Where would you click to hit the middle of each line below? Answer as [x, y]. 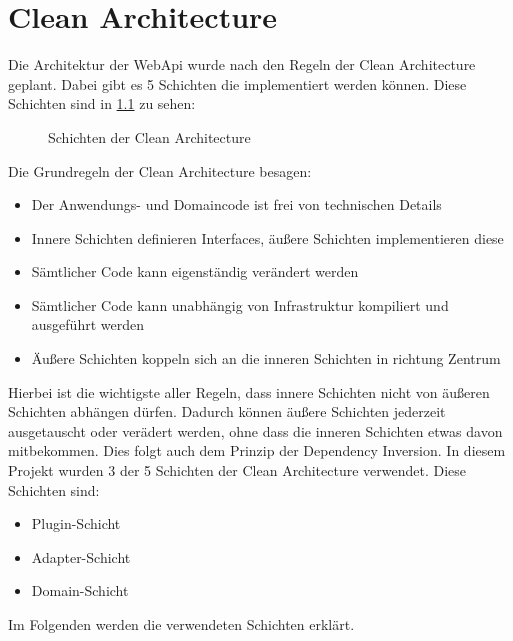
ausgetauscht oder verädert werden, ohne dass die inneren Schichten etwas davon [255, 430]
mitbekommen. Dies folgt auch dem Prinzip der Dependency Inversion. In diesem [257, 450]
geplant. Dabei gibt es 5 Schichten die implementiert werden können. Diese [237, 83]
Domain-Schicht [80, 590]
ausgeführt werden [87, 324]
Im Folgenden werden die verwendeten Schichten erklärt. [181, 624]
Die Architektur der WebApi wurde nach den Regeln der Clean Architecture [242, 64]
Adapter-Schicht [81, 556]
